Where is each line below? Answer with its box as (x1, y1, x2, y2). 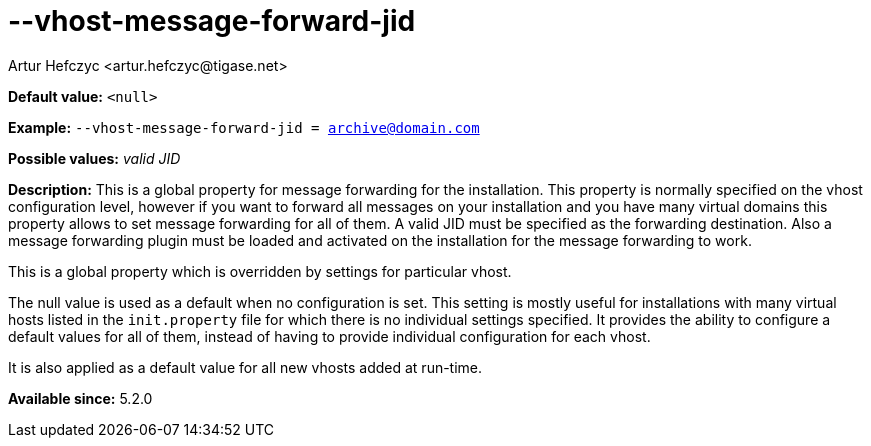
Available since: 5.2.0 (8, 389, 153, 407)
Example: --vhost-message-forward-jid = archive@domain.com (8, 118, 480, 136)
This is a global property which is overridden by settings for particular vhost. (8, 262, 512, 280)
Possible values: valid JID (8, 149, 181, 167)
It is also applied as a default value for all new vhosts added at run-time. (8, 358, 483, 376)
